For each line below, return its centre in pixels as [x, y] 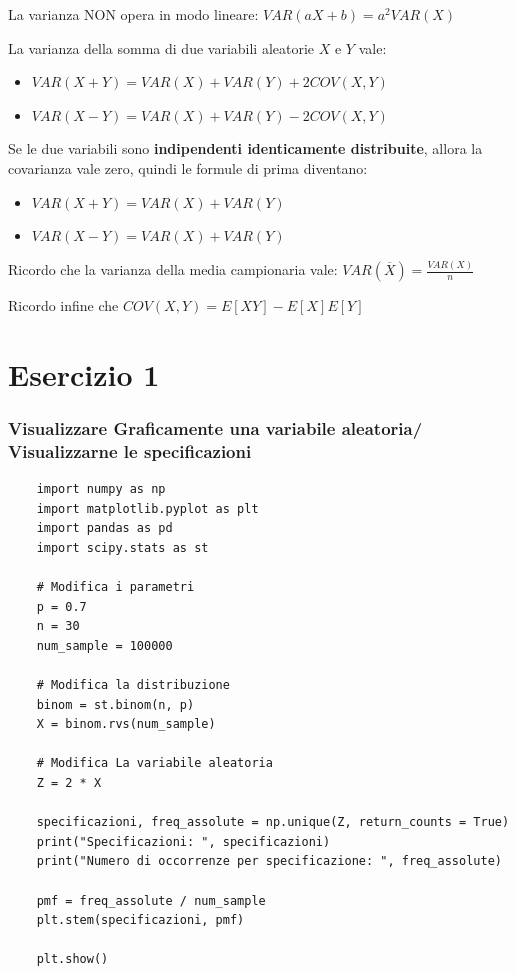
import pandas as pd [104, 528]
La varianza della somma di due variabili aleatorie [161, 47]
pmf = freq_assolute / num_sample [151, 900]
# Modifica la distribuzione [133, 685]
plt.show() [72, 959]
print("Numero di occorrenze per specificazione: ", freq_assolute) [269, 861]
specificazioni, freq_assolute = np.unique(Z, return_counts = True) [273, 822]
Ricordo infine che [63, 305]
